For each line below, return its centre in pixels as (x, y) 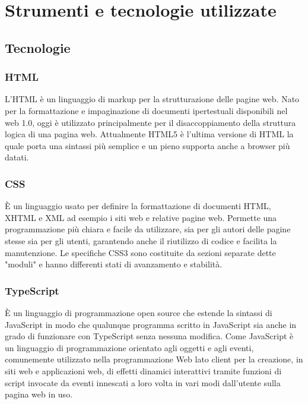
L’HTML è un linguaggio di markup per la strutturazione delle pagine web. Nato (152, 99)
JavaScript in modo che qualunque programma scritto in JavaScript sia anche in (151, 324)
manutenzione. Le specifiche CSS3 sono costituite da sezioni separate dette (140, 252)
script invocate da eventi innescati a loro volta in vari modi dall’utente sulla (143, 382)
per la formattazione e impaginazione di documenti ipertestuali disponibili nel (146, 110)
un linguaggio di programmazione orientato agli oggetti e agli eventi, (129, 347)
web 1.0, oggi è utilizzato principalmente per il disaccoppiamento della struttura (150, 122)
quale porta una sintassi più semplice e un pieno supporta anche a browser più (147, 145)
